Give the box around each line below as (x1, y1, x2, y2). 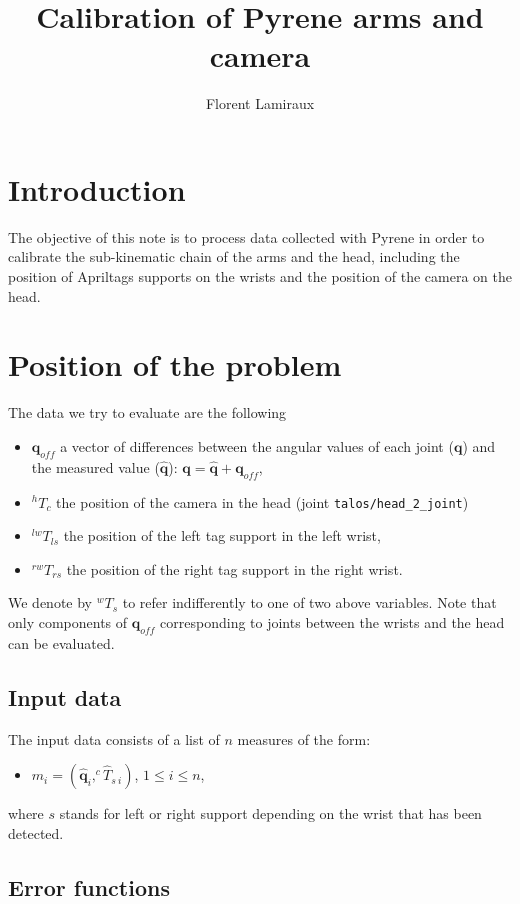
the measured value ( (31, 456, 160, 477)
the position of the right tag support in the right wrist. (66, 558, 403, 579)
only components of (8, 611, 128, 632)
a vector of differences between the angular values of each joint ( (60, 435, 454, 456)
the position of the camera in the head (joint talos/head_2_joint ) (56, 491, 469, 512)
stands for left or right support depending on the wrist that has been (59, 803, 482, 824)
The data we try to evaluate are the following (8, 402, 287, 423)
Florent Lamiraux (205, 93, 315, 114)
